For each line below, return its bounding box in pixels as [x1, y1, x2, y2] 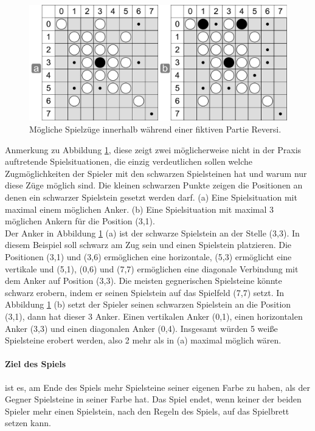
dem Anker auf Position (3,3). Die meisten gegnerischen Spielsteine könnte [5, 274, 282, 287]
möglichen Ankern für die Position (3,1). [5, 215, 155, 227]
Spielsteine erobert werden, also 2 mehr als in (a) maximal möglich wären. [5, 334, 282, 347]
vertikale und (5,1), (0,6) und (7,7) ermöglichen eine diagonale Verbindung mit [5, 262, 299, 275]
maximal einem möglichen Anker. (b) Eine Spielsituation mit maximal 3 [5, 202, 274, 215]
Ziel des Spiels [5, 357, 66, 370]
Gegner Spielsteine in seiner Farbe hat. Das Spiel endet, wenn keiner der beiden [5, 393, 302, 405]
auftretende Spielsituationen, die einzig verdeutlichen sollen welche [5, 155, 253, 168]
